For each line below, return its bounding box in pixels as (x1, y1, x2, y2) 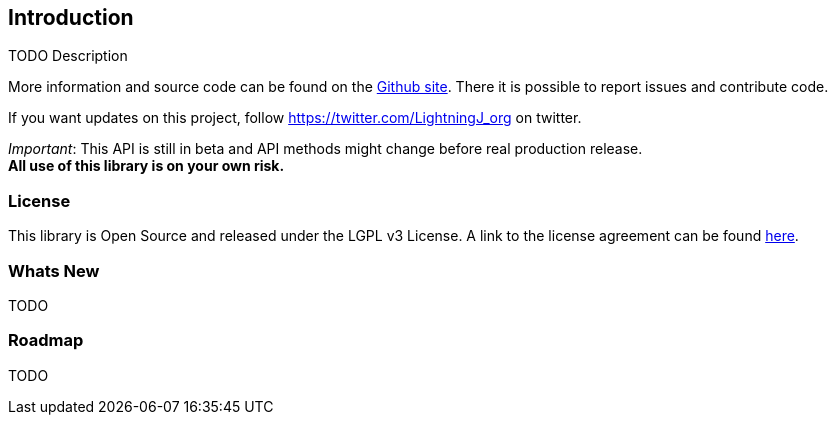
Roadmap (8, 330, 84, 351)
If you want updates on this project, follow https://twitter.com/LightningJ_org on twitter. (8, 109, 582, 127)
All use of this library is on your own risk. (8, 157, 285, 175)
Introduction (8, 5, 134, 30)
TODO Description (8, 47, 128, 65)
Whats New (8, 260, 100, 281)
